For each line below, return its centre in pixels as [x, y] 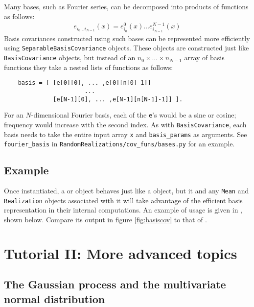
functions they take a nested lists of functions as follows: [89, 67]
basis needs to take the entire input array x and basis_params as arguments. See [126, 134]
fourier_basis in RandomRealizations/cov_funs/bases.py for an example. [119, 144]
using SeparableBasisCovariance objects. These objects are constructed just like [127, 48]
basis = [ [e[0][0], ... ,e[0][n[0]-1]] [84, 83]
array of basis [204, 58]
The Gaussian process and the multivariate [115, 284]
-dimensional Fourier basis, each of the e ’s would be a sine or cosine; [134, 115]
